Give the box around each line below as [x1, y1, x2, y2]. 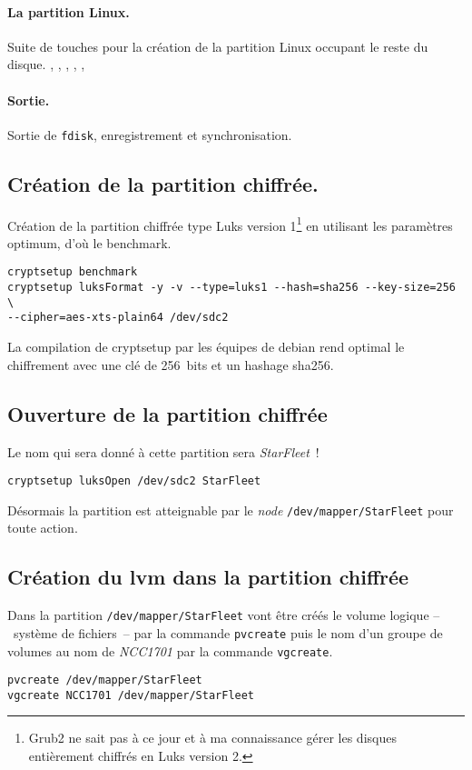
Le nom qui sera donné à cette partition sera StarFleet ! [7, 442, 320, 461]
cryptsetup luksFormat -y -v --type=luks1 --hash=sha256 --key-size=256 [7, 281, 456, 295]
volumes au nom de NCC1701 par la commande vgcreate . [7, 641, 333, 660]
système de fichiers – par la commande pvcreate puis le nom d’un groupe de [13, 623, 443, 642]
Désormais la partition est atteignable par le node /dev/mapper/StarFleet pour [7, 500, 454, 519]
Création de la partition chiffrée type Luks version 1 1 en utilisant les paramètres [7, 213, 453, 235]
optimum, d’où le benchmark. [7, 233, 172, 252]
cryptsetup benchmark [7, 265, 138, 279]
